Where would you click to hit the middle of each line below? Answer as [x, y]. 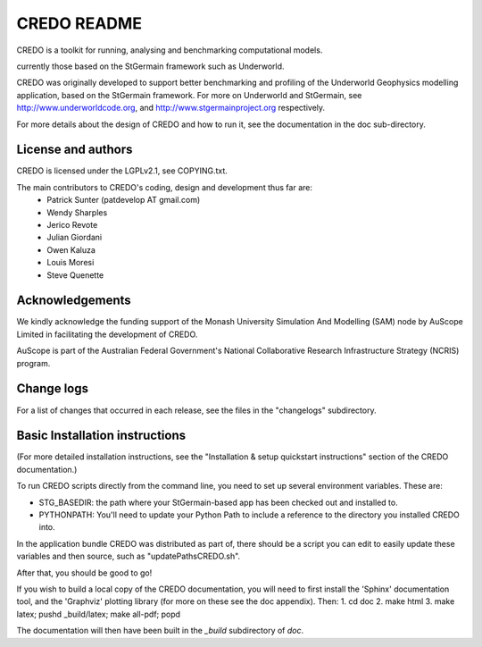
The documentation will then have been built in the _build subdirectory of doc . [160, 631]
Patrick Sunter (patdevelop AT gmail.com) [124, 200]
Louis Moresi [71, 263]
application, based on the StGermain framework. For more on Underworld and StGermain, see [189, 95]
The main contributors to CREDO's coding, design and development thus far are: [164, 187]
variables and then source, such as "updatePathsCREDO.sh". [129, 556]
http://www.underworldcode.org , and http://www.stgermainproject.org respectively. [171, 108]
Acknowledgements [74, 301]
